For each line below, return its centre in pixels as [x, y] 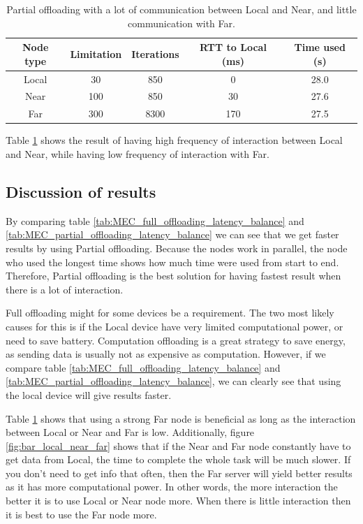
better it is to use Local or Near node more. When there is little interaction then [178, 501]
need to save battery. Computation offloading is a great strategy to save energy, [176, 340]
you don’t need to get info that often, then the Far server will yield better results [179, 473]
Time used [320, 47]
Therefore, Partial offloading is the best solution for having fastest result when [173, 276]
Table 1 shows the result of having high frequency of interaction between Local [174, 140]
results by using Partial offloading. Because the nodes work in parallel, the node [177, 248]
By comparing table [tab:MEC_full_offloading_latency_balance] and [155, 220]
